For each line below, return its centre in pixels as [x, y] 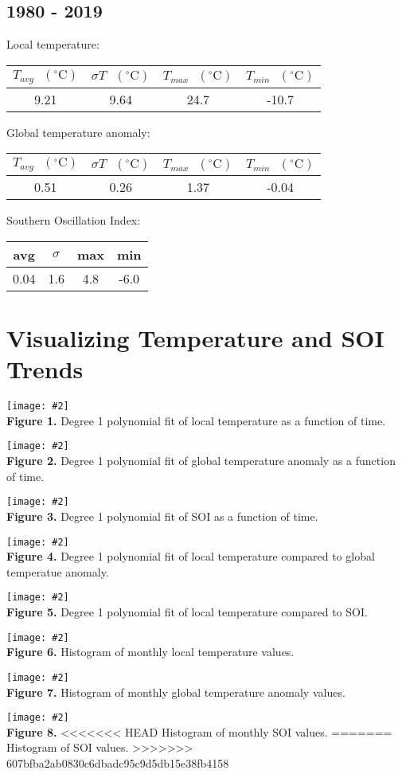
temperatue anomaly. [58, 571]
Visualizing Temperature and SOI [195, 338]
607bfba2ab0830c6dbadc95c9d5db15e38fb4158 [118, 762]
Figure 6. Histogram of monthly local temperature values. [150, 652]
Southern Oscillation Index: [74, 220]
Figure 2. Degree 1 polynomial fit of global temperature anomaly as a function [201, 461]
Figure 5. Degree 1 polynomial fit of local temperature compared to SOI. [187, 612]
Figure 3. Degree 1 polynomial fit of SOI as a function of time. [162, 516]
